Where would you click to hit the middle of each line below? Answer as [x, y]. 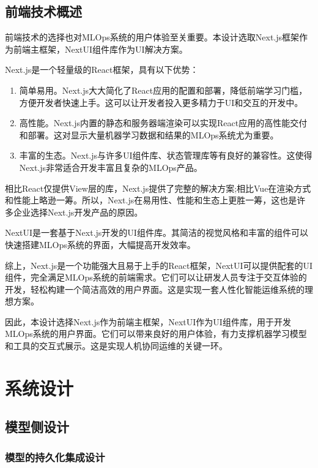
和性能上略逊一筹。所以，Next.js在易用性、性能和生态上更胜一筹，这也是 [151, 200]
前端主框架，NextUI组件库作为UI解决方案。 [100, 49]
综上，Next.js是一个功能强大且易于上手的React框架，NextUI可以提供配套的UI [159, 265]
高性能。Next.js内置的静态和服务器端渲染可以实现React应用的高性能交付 [163, 123]
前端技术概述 [43, 11]
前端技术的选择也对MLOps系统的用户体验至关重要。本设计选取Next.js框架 [152, 37]
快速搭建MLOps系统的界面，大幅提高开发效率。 [100, 244]
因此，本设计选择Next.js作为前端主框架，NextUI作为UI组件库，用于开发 [148, 321]
